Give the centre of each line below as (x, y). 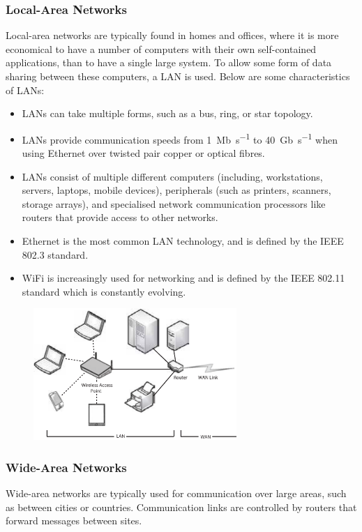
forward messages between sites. (74, 520)
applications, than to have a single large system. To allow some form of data (169, 62)
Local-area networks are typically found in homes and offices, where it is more (172, 35)
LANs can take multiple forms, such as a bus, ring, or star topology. (167, 113)
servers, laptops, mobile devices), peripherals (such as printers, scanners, (176, 190)
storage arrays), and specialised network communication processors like (174, 203)
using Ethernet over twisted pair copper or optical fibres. (143, 153)
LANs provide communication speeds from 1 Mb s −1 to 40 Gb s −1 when (180, 138)
